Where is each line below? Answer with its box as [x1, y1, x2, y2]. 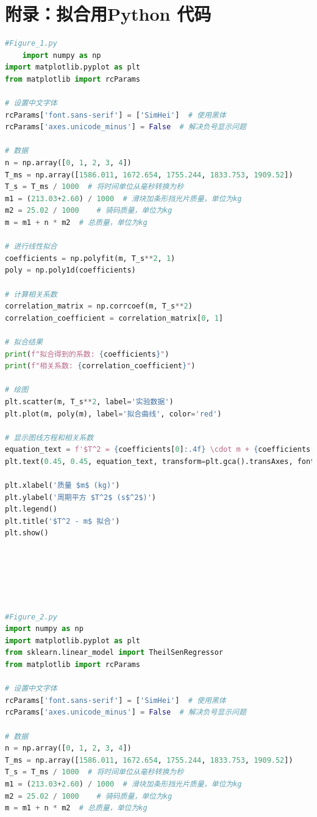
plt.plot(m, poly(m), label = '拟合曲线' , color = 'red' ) [5, 409, 222, 418]
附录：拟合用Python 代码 [5, 1, 212, 26]
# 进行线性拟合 [5, 242, 57, 251]
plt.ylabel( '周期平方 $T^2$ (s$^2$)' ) [5, 493, 157, 502]
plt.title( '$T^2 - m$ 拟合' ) [5, 516, 120, 526]
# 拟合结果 [5, 337, 43, 346]
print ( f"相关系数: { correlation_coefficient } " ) [5, 362, 196, 371]
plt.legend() [5, 505, 57, 514]
